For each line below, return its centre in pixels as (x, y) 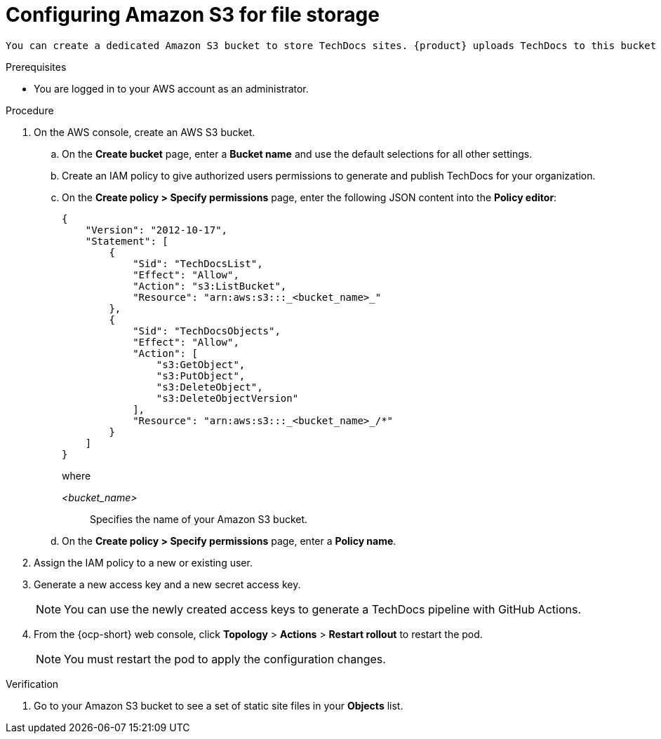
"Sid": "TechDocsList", (198, 263)
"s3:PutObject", (201, 375)
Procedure (30, 110)
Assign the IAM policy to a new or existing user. (143, 562)
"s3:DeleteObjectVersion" (227, 398)
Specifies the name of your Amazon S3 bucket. (199, 519)
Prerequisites (36, 67)
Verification (32, 684)
